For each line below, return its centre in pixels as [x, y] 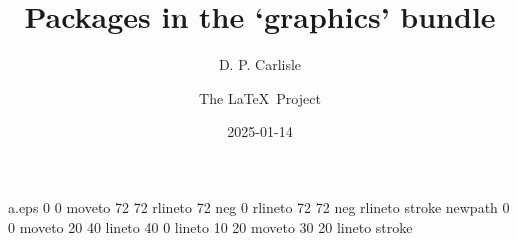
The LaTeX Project [260, 97]
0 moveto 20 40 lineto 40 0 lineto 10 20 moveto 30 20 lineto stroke [210, 226]
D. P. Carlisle [260, 64]
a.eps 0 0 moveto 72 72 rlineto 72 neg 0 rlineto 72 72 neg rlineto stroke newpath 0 [259, 206]
